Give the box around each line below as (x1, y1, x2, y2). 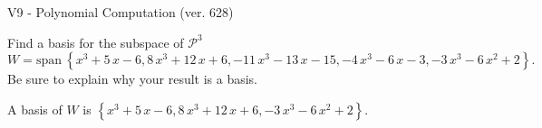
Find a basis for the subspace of (7, 32, 184, 51)
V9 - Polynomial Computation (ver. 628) (7, 3, 234, 21)
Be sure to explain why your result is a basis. (7, 69, 258, 88)
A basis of (7, 99, 63, 118)
